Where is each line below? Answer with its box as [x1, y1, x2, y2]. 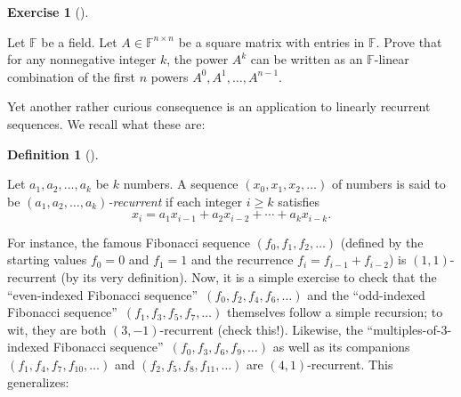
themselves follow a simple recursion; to [226, 303, 443, 321]
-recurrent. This [307, 354, 393, 373]
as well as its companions [272, 337, 410, 356]
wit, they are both [7, 320, 107, 338]
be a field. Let [41, 32, 117, 51]
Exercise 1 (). [7, 3, 89, 20]
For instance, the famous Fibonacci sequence [7, 232, 250, 251]
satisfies [278, 191, 320, 210]
